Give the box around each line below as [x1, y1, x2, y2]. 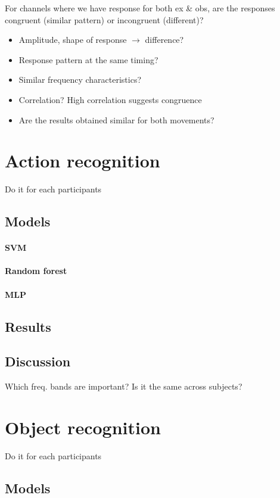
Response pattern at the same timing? [18, 53, 158, 66]
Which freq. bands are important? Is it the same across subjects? [5, 380, 242, 393]
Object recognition [5, 415, 161, 439]
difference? [145, 33, 184, 46]
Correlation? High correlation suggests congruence [18, 93, 202, 105]
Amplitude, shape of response [18, 33, 127, 46]
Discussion [5, 352, 71, 371]
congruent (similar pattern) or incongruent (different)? [5, 13, 204, 26]
